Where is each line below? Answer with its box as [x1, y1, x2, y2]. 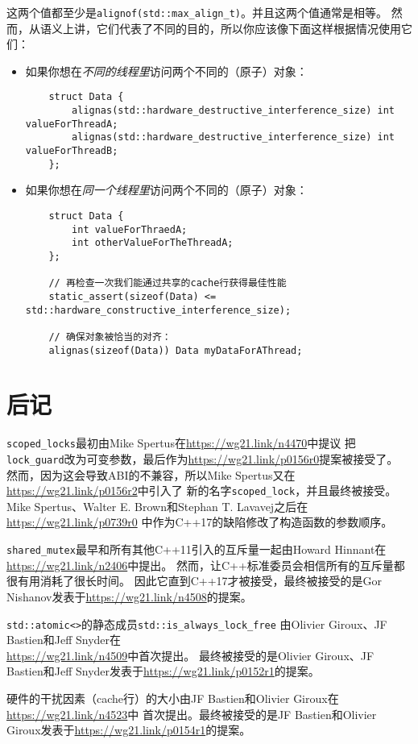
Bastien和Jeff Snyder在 [6, 631, 122, 648]
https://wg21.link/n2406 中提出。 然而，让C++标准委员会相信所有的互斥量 [6, 556, 394, 573]
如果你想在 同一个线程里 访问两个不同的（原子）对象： [25, 181, 308, 198]
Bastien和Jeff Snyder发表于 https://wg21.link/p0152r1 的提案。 [6, 663, 320, 680]
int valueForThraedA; [72, 223, 188, 235]
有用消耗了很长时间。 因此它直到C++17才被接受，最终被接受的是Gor [17, 572, 383, 589]
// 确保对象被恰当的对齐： [48, 330, 172, 343]
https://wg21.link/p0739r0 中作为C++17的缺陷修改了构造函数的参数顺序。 [6, 513, 393, 530]
